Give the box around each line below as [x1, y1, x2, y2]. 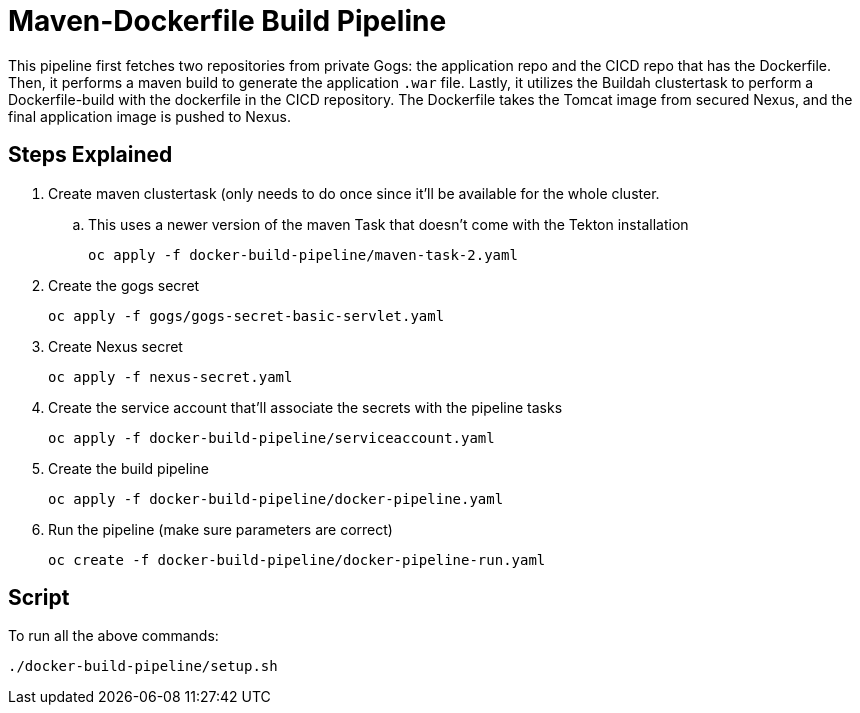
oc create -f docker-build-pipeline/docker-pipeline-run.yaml [48, 551, 546, 568]
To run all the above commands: [8, 627, 219, 645]
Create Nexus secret [48, 337, 183, 355]
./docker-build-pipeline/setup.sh [8, 658, 278, 675]
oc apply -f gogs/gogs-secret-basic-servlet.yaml [48, 307, 445, 324]
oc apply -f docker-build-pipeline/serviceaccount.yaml [48, 429, 495, 446]
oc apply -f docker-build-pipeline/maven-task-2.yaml [88, 246, 518, 263]
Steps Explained [8, 142, 173, 168]
